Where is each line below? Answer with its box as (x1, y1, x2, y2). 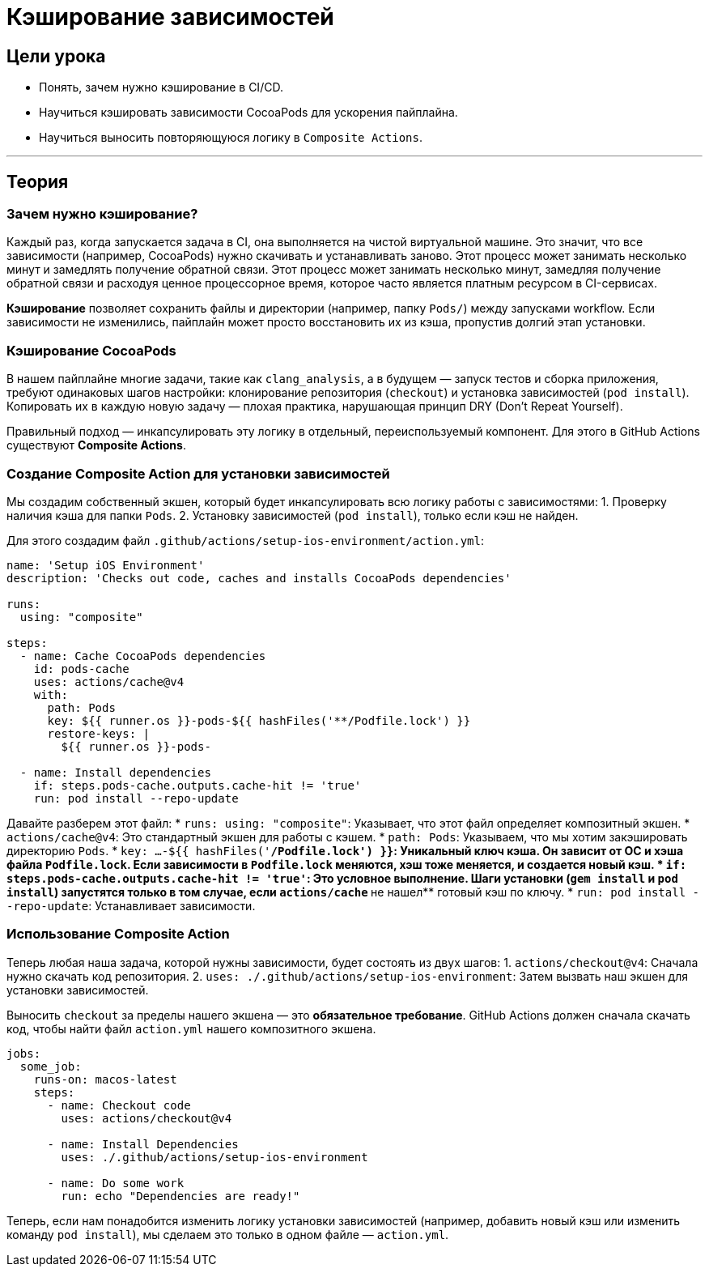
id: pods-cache (33, 662, 129, 675)
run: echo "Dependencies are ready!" (61, 1189, 300, 1203)
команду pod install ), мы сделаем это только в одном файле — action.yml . (6, 1227, 449, 1241)
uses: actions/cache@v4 (33, 675, 185, 688)
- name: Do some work (47, 1176, 185, 1190)
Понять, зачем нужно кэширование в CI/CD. (39, 80, 283, 95)
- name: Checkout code (47, 1098, 191, 1112)
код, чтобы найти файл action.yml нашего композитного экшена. (6, 1021, 376, 1036)
